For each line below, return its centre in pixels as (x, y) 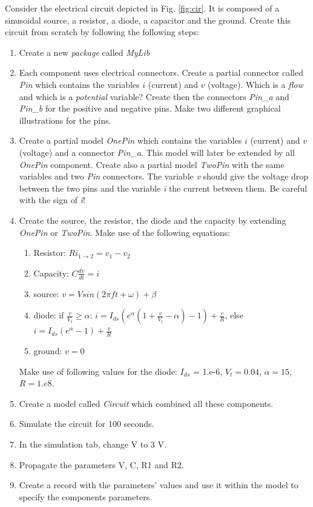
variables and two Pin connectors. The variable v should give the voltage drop (164, 176)
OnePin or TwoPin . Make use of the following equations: (125, 232)
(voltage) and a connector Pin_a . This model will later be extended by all (157, 152)
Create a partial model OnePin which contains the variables (130, 140)
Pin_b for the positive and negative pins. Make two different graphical (150, 108)
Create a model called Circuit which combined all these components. (146, 403)
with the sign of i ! (52, 200)
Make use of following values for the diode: (98, 371)
